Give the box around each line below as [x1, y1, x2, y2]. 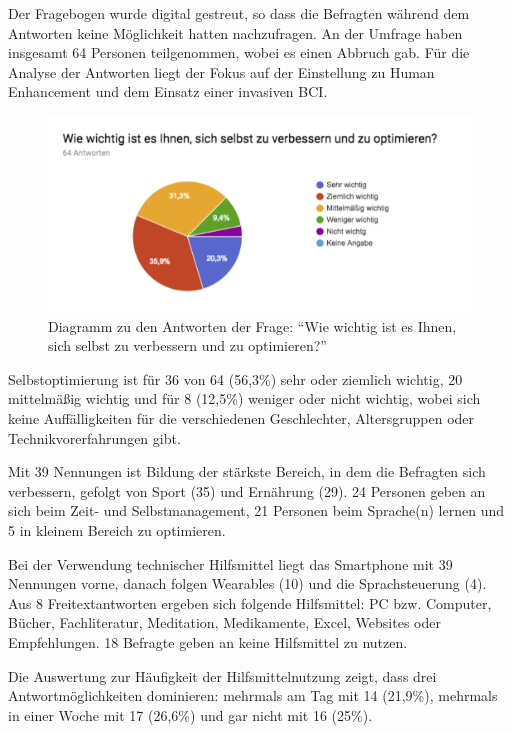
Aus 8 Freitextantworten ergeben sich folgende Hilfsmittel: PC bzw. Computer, [8, 592, 492, 613]
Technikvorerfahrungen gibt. [8, 427, 181, 448]
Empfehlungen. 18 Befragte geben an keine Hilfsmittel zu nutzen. [8, 631, 408, 652]
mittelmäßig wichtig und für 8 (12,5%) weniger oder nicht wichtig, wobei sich [8, 388, 481, 409]
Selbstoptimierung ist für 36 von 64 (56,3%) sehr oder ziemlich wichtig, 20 [8, 368, 463, 389]
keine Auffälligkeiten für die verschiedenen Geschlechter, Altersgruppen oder [8, 407, 475, 428]
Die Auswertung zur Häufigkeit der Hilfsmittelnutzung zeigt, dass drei [8, 665, 437, 686]
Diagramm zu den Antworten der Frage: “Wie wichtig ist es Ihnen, [48, 315, 457, 336]
